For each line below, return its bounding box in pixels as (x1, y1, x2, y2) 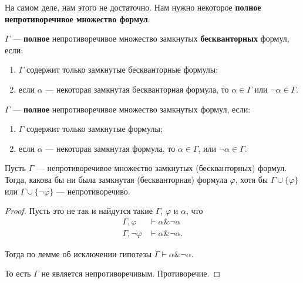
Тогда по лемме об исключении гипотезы (5, 247, 152, 260)
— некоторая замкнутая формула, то (45, 142, 176, 154)
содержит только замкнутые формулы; (26, 122, 163, 135)
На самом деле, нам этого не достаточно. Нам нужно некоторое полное (5, 1, 261, 13)
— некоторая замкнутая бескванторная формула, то (45, 83, 229, 95)
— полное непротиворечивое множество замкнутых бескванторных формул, (12, 32, 289, 45)
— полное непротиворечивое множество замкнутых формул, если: (12, 103, 251, 115)
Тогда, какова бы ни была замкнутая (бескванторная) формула (5, 173, 227, 185)
